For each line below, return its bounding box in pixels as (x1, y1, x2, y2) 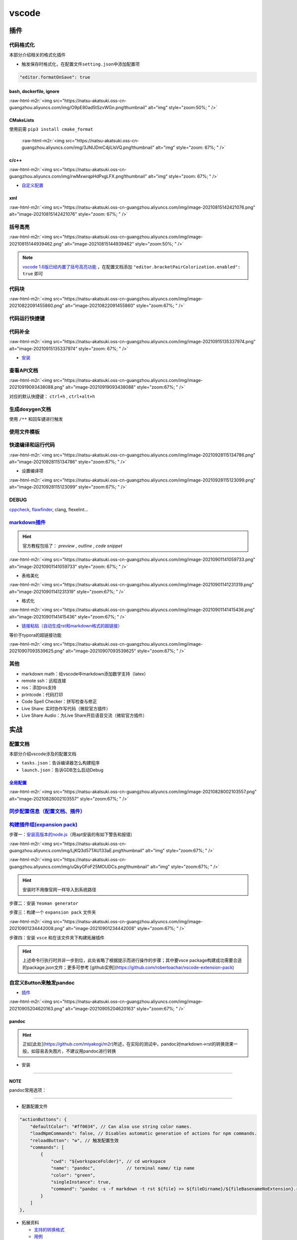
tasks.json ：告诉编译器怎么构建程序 (21, 760, 100, 766)
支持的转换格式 (34, 1227, 64, 1233)
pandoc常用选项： (9, 1087, 47, 1093)
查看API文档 (9, 367, 38, 374)
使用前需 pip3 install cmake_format (9, 126, 94, 132)
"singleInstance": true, (50, 1179, 111, 1185)
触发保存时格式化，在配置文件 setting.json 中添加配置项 (21, 61, 140, 67)
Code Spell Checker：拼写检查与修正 (21, 698, 98, 704)
